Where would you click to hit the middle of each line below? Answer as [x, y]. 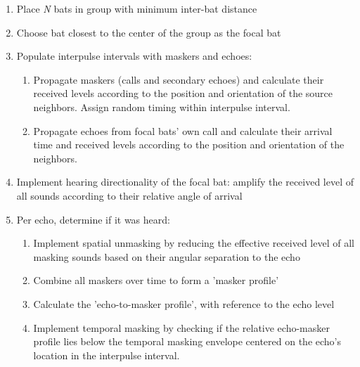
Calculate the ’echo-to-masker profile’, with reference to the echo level [184, 303]
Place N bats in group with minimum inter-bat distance [137, 8]
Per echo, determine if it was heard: [93, 219]
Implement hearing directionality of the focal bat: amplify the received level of [185, 182]
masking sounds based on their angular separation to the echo [167, 256]
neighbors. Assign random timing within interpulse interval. [162, 107]
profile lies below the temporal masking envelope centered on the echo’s [187, 341]
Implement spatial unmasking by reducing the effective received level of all [194, 243]
